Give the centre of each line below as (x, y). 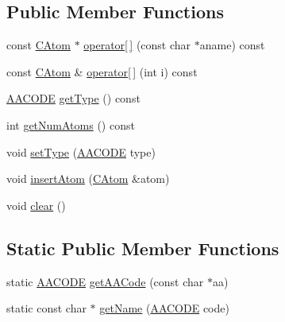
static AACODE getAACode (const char (105, 281)
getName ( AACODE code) (164, 308)
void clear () (36, 205)
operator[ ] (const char (137, 45)
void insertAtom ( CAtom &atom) (88, 178)
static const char (46, 308)
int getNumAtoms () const (71, 124)
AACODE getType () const (73, 98)
